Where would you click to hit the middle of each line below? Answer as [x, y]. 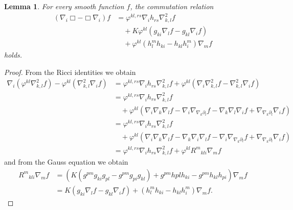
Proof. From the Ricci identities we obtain [70, 72]
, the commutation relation [172, 6]
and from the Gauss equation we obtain [66, 162]
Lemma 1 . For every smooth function [64, 6]
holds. [13, 55]
